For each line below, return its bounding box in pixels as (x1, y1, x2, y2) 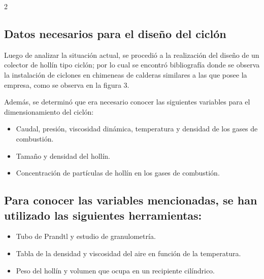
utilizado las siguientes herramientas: (4, 207, 202, 223)
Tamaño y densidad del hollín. (16, 150, 111, 161)
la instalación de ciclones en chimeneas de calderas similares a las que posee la (4, 69, 247, 80)
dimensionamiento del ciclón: (4, 106, 94, 117)
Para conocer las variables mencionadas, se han (4, 192, 257, 208)
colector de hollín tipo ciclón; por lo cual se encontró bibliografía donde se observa (4, 59, 260, 70)
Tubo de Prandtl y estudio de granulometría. (16, 231, 156, 241)
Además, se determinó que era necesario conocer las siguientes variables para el (4, 96, 250, 107)
